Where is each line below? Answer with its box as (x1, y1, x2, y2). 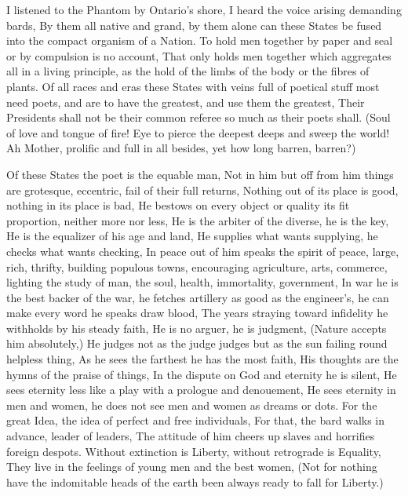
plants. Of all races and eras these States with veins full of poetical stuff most (6, 78, 380, 94)
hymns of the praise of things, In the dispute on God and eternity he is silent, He (6, 366, 397, 382)
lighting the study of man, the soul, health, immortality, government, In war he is (6, 274, 399, 290)
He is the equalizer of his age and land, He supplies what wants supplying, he (6, 228, 378, 244)
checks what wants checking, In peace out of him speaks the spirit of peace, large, (6, 243, 399, 259)
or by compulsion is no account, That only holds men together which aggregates (6, 47, 392, 64)
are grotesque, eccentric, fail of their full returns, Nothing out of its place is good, (6, 181, 399, 198)
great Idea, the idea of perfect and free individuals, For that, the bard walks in (6, 412, 385, 429)
